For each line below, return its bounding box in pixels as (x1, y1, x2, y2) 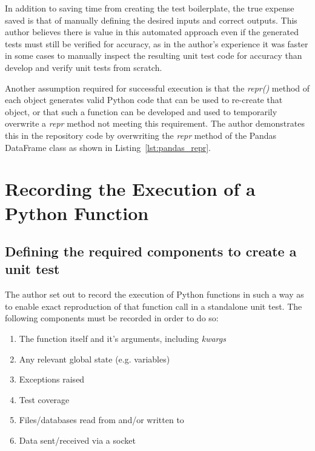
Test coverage (19, 393, 70, 406)
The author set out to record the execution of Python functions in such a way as (5, 288, 304, 301)
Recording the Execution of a (5, 176, 256, 201)
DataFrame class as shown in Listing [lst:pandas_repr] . (5, 141, 211, 153)
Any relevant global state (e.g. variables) (19, 352, 170, 365)
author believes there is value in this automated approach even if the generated (5, 25, 299, 38)
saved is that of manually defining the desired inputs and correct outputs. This (5, 13, 297, 26)
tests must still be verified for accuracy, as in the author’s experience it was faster (5, 37, 308, 50)
